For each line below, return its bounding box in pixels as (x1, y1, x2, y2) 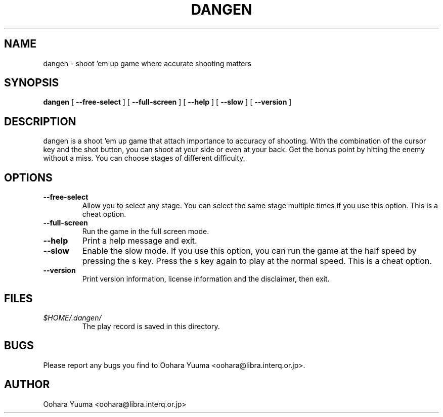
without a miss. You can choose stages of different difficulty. (43, 154, 245, 163)
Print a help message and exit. (82, 236, 197, 246)
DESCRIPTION (4, 115, 76, 128)
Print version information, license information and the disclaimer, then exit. (82, 274, 330, 284)
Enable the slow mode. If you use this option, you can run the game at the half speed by (82, 246, 417, 256)
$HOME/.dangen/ (43, 313, 102, 322)
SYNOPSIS (4, 76, 59, 89)
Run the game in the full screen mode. (82, 227, 209, 236)
